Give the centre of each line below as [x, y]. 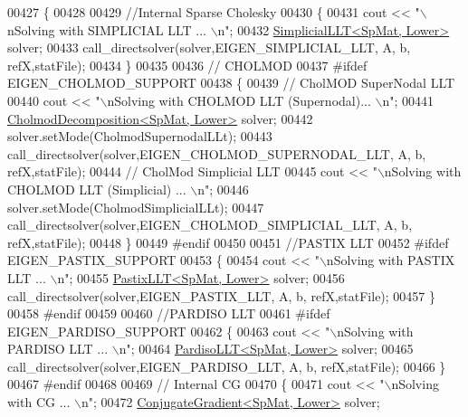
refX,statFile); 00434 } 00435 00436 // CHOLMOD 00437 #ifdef [187, 65]
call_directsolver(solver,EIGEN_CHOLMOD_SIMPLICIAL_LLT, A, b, [210, 225]
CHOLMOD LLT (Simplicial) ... [97, 189]
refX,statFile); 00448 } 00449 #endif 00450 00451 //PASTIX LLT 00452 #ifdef [228, 242]
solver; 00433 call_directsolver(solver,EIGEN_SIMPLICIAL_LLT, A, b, [209, 47]
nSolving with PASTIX [391, 260]
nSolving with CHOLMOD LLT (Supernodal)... [239, 100]
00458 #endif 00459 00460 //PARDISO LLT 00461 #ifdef [169, 313]
